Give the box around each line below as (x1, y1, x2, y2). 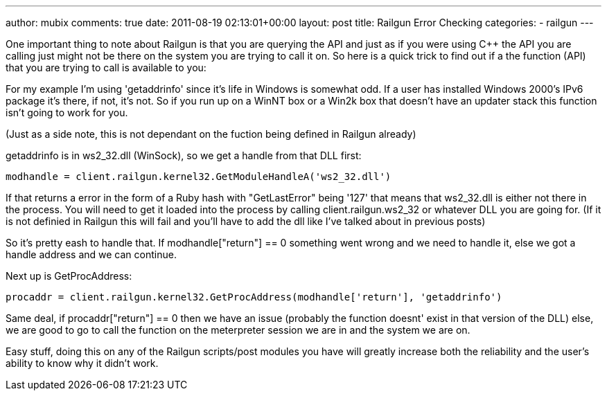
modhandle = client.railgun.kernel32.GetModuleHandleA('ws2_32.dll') (6, 171, 392, 182)
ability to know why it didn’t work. (6, 357, 159, 369)
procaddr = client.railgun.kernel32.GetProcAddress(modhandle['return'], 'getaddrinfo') (6, 291, 502, 303)
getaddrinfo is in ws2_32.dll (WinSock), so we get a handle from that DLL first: (6, 150, 362, 161)
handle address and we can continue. (6, 249, 177, 260)
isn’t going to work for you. (6, 107, 128, 118)
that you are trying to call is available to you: (6, 62, 206, 73)
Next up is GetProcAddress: (6, 270, 132, 282)
